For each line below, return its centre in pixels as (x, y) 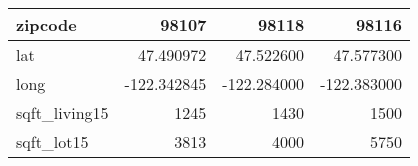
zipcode (46, 24)
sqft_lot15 (52, 141)
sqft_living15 (62, 112)
